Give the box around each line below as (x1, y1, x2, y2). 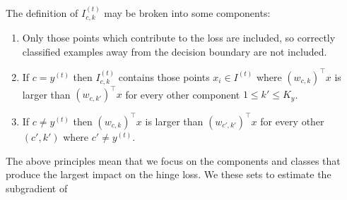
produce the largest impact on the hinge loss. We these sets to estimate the (6, 167, 331, 182)
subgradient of (6, 180, 68, 195)
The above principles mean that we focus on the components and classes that (6, 153, 341, 168)
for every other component (125, 87, 240, 101)
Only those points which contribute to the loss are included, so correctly (22, 30, 336, 45)
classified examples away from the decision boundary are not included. (22, 44, 327, 58)
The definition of (6, 5, 78, 20)
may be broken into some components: (104, 5, 271, 20)
